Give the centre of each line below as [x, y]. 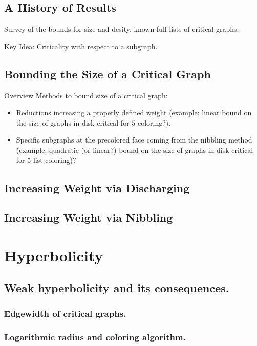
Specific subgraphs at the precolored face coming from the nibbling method [134, 140]
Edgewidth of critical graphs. [65, 313]
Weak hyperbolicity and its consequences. [117, 288]
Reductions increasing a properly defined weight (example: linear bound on [134, 113]
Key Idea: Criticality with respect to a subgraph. [81, 46]
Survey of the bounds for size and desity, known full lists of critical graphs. [122, 29]
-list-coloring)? [53, 160]
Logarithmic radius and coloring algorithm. [95, 337]
